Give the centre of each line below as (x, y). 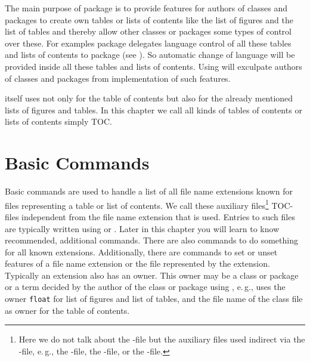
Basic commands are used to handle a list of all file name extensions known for (149, 191)
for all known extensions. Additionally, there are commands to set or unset (141, 252)
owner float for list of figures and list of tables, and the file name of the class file (154, 299)
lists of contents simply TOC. (58, 121)
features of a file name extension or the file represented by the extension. (137, 263)
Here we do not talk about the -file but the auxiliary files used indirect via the (162, 339)
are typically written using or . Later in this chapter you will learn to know (142, 228)
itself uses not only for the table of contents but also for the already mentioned (149, 98)
